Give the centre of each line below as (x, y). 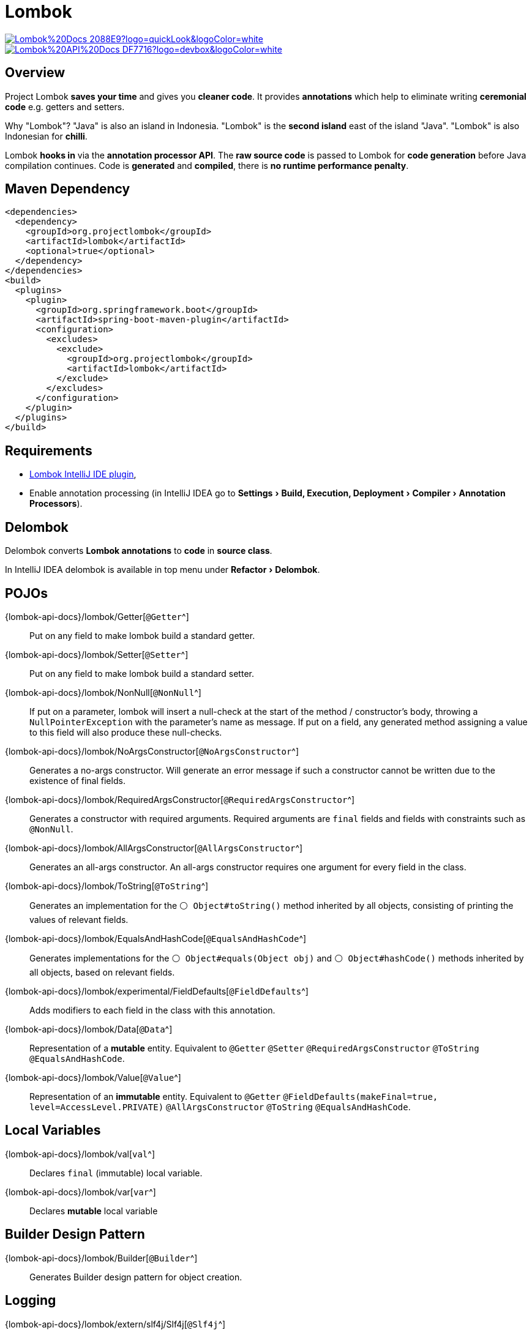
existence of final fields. (77, 780)
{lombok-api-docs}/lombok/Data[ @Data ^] (89, 1029)
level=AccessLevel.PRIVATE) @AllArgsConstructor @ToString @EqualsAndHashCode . (220, 1107)
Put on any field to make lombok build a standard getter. (142, 635)
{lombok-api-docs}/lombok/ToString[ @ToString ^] (107, 886)
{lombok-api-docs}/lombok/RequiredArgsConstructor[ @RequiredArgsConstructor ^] (180, 799)
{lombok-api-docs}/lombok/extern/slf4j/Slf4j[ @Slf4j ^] (115, 1324)
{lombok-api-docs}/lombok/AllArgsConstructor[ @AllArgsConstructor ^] (154, 848)
